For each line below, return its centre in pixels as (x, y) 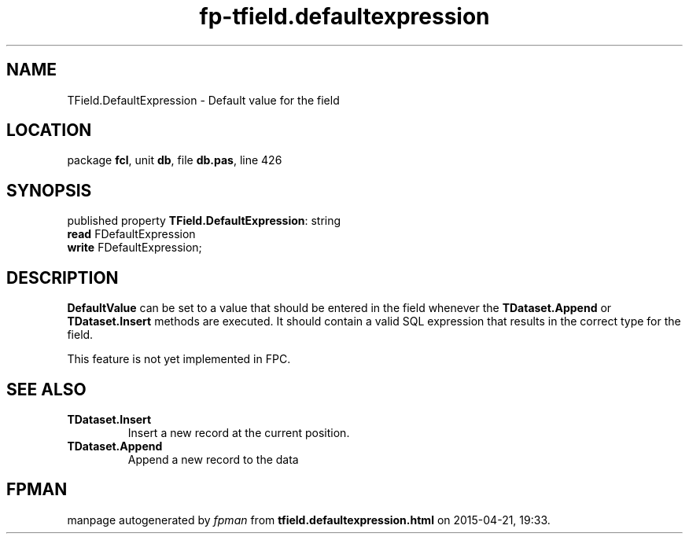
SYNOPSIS (49, 190)
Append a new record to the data (213, 459)
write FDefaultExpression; (134, 248)
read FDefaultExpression (131, 234)
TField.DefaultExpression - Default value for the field (203, 100)
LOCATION (49, 130)
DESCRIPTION (63, 277)
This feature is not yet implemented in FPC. (179, 359)
